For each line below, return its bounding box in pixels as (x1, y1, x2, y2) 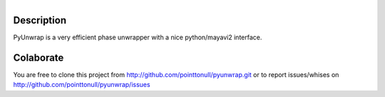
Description (13, 14, 67, 26)
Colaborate (13, 51, 64, 63)
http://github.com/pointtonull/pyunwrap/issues (13, 81, 150, 89)
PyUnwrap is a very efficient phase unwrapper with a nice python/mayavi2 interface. (13, 33, 262, 42)
